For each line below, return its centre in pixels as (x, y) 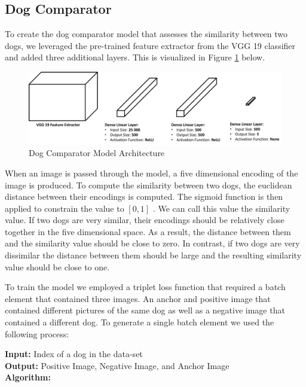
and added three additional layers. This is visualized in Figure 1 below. (135, 57)
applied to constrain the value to (65, 208)
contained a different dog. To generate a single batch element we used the (140, 322)
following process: (37, 333)
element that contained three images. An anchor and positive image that (138, 298)
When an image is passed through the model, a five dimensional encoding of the (152, 173)
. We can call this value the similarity (221, 208)
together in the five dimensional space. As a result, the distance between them (148, 231)
